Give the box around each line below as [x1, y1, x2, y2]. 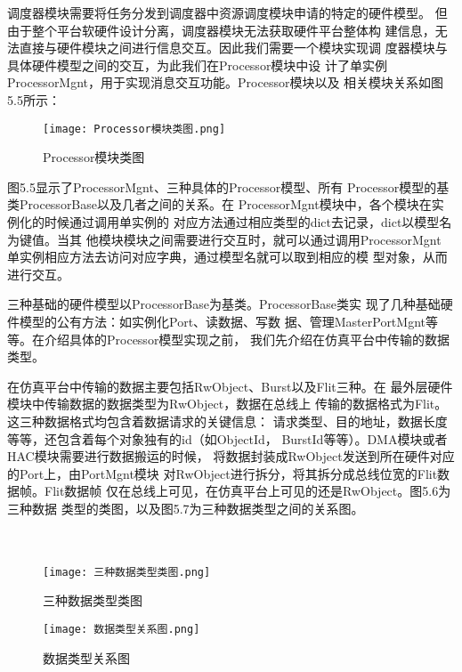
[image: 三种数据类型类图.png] [43, 565, 211, 579]
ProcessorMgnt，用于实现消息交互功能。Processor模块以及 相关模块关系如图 [7, 73, 444, 92]
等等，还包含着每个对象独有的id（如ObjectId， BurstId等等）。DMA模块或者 [7, 429, 448, 448]
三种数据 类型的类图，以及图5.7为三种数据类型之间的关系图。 [7, 498, 364, 517]
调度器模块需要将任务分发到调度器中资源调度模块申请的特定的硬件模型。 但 [7, 4, 448, 21]
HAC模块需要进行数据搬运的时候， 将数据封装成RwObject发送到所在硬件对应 [7, 447, 455, 466]
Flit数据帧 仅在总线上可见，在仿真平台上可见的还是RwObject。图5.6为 [44, 482, 451, 500]
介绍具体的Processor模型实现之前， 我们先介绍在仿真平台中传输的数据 [44, 329, 450, 348]
